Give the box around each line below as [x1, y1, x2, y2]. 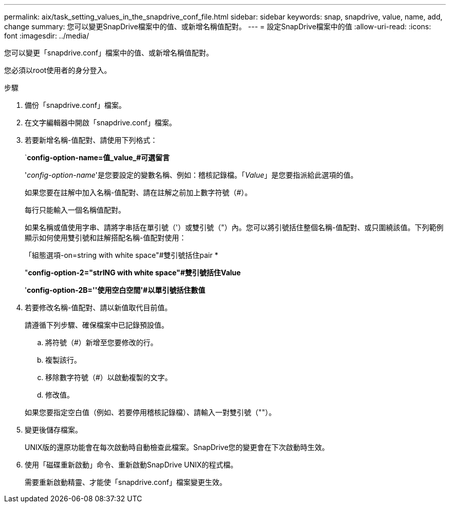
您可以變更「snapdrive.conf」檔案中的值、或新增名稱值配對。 [4, 48, 214, 57]
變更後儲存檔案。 [25, 425, 82, 434]
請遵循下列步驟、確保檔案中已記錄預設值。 [25, 321, 168, 329]
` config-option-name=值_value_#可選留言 [25, 153, 170, 162]
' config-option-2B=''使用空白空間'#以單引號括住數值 [25, 286, 205, 294]
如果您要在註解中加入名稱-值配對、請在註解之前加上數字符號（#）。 [25, 188, 252, 197]
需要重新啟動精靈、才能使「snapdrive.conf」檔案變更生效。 [25, 478, 227, 486]
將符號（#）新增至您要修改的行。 [45, 338, 158, 347]
